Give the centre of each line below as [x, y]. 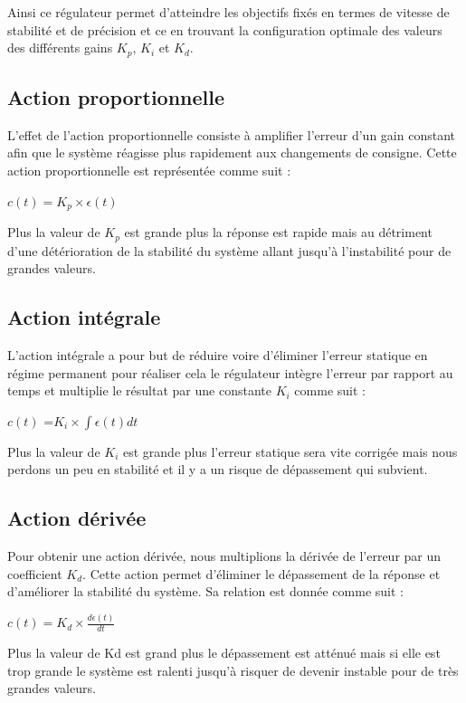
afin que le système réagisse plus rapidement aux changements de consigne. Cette [232, 152]
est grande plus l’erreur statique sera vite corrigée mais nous [290, 451]
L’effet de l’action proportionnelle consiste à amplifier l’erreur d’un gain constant [231, 134]
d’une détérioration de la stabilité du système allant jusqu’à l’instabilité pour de [229, 250]
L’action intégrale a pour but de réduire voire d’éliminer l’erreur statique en [218, 354]
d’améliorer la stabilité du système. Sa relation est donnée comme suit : [205, 591]
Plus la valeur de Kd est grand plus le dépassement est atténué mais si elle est [224, 653]
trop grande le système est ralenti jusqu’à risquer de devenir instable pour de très [233, 670]
